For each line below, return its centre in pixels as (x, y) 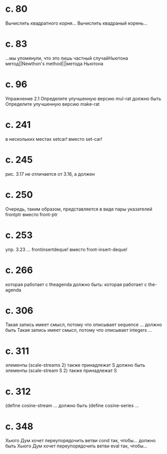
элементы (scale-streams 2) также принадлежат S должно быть (75, 365)
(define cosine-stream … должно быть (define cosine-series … (72, 406)
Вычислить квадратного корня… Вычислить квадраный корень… (76, 23)
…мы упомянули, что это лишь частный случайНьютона (67, 58)
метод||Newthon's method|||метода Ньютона (54, 63)
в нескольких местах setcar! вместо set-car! (54, 139)
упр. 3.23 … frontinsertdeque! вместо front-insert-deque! (66, 249)
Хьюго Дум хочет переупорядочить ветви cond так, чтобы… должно (81, 441)
